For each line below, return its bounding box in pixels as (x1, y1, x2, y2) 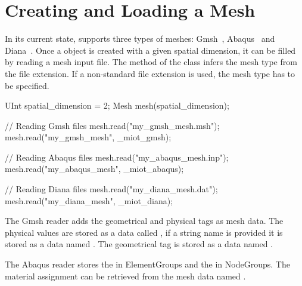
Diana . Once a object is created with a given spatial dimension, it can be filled (5, 44, 296, 56)
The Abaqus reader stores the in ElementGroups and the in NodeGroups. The (5, 258, 290, 270)
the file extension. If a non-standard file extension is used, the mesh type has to (5, 67, 295, 79)
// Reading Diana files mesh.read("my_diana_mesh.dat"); (5, 183, 218, 195)
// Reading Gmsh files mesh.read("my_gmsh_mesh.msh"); (5, 119, 220, 131)
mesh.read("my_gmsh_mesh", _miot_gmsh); (5, 131, 172, 143)
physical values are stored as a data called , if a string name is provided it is (5, 226, 283, 238)
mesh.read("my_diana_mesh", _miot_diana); (5, 194, 173, 207)
